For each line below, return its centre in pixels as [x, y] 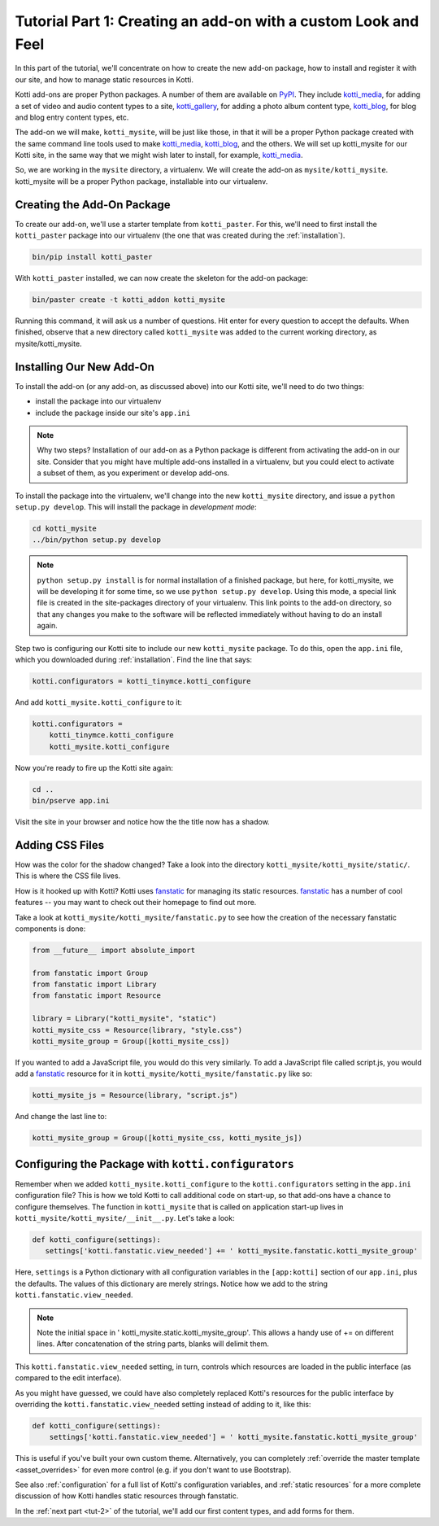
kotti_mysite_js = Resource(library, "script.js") [135, 1095]
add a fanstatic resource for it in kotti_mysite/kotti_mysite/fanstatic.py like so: [164, 1073]
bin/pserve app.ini [71, 801]
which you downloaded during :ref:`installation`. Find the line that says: [133, 660]
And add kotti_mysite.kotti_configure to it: [99, 702]
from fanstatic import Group [90, 973]
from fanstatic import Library [95, 984]
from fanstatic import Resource [97, 996]
